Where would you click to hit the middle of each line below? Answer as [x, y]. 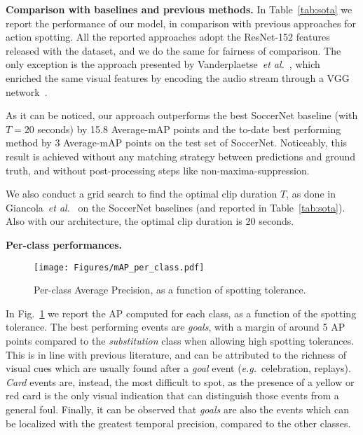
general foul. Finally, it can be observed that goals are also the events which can [177, 409]
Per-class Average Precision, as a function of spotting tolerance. [170, 290]
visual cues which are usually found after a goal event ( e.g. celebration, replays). [178, 368]
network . [27, 91]
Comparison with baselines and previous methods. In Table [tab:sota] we [179, 9]
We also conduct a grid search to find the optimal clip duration [142, 194]
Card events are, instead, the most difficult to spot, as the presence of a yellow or [180, 381]
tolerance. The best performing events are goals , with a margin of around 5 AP [176, 327]
